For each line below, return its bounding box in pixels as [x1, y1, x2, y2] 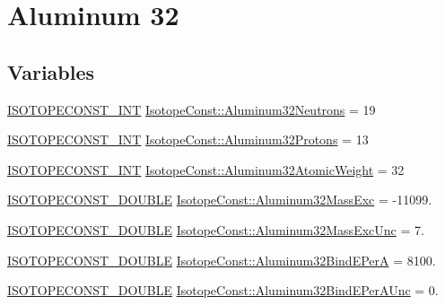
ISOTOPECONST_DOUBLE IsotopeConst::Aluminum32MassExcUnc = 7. [7, 220, 424, 239]
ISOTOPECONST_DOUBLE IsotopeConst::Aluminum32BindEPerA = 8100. [7, 250, 436, 269]
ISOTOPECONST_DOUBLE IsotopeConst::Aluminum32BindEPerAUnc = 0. [7, 281, 439, 300]
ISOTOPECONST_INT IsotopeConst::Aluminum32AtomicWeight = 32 [7, 160, 405, 179]
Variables [7, 57, 95, 85]
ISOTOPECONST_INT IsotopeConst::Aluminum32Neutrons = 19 [7, 100, 376, 118]
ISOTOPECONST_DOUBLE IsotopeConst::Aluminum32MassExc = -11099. [7, 190, 432, 209]
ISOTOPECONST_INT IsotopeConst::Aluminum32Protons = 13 [7, 130, 369, 149]
